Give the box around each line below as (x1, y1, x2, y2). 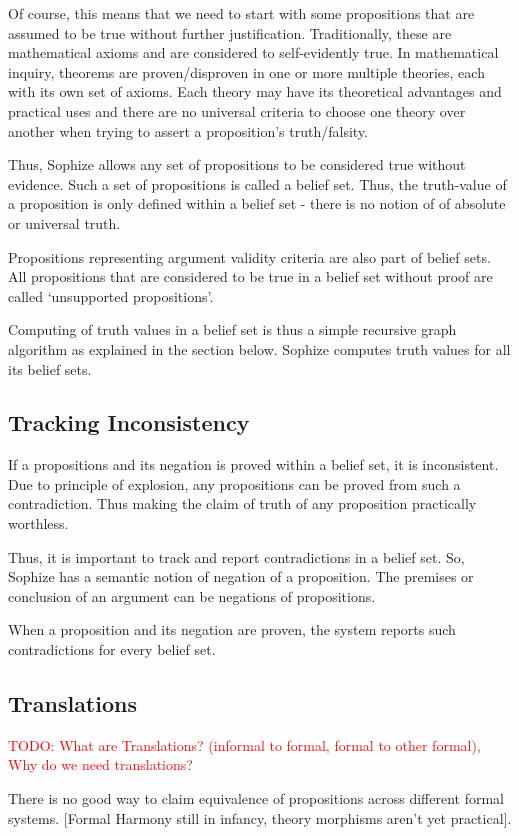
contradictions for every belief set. (8, 639, 216, 660)
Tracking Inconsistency (8, 407, 250, 438)
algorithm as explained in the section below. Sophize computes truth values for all (8, 338, 511, 359)
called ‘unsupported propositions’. (8, 285, 214, 306)
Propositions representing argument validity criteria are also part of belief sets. (8, 246, 491, 267)
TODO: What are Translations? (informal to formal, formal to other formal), (8, 734, 481, 755)
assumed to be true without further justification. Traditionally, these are (8, 22, 452, 43)
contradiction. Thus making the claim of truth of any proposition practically (8, 493, 477, 514)
